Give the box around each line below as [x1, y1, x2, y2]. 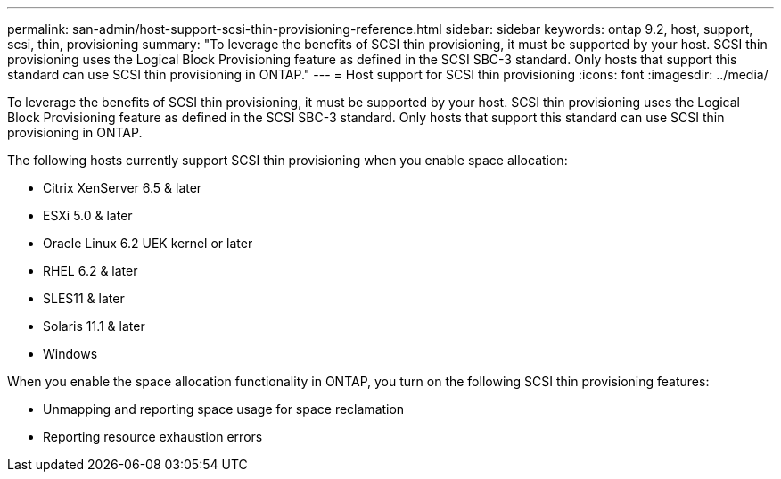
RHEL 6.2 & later [43, 263, 138, 278]
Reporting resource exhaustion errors [43, 429, 263, 444]
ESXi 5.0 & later [43, 208, 133, 223]
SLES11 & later [43, 291, 125, 306]
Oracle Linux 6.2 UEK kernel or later [43, 235, 253, 251]
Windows [43, 346, 98, 361]
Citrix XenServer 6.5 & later [43, 180, 202, 195]
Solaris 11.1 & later [43, 318, 145, 334]
